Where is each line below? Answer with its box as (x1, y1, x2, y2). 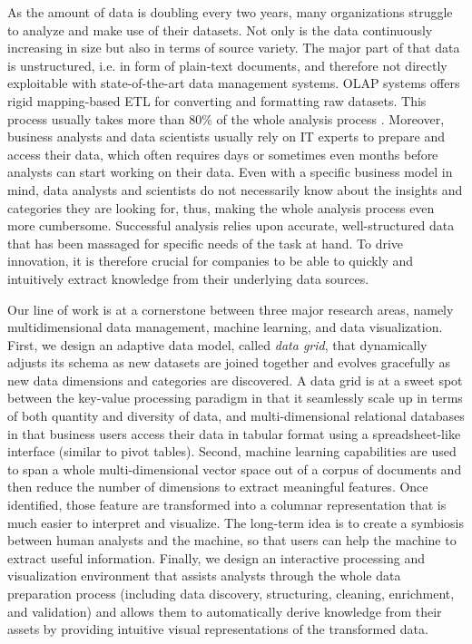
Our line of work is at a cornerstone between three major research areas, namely (7, 299, 454, 318)
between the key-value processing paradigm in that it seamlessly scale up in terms (7, 388, 463, 407)
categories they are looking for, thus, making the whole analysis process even (7, 198, 435, 217)
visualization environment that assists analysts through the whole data (7, 566, 401, 585)
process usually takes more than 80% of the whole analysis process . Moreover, (7, 109, 445, 128)
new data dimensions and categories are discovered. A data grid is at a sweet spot (7, 370, 463, 389)
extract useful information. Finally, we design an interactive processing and (7, 548, 425, 567)
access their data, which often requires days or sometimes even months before (7, 144, 438, 163)
